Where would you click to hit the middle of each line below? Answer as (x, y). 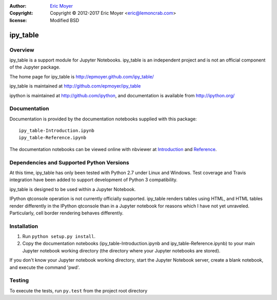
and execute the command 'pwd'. (45, 267)
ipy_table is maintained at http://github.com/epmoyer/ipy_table (75, 86)
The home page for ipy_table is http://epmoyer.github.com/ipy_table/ (82, 76)
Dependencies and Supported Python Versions (69, 162)
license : (18, 20)
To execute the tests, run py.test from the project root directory (78, 291)
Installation (24, 226)
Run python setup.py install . (59, 237)
